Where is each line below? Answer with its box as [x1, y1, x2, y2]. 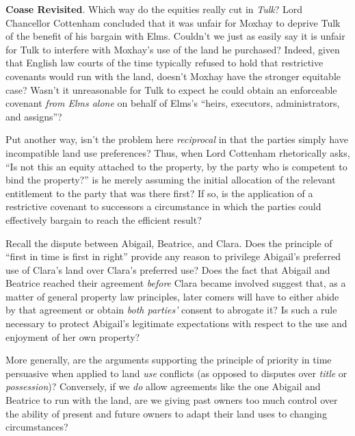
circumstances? [5, 420, 68, 434]
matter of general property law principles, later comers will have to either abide [5, 289, 339, 303]
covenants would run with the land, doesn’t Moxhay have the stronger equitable [5, 68, 341, 83]
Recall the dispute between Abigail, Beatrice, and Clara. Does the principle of [5, 235, 332, 250]
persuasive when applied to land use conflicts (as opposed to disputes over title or [5, 366, 347, 380]
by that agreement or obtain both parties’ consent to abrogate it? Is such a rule [5, 303, 337, 317]
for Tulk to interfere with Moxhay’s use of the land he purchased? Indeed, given [5, 42, 340, 56]
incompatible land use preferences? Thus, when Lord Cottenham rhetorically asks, [5, 145, 350, 159]
